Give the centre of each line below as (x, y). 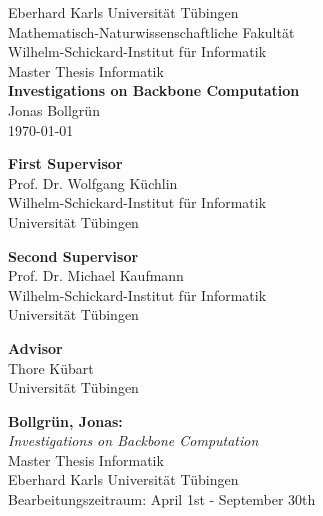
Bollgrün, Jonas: (65, 420)
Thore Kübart (51, 367)
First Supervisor (65, 163)
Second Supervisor (73, 255)
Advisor (35, 347)
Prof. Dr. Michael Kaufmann (96, 275)
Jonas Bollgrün (54, 109)
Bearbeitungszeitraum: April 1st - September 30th (162, 499)
